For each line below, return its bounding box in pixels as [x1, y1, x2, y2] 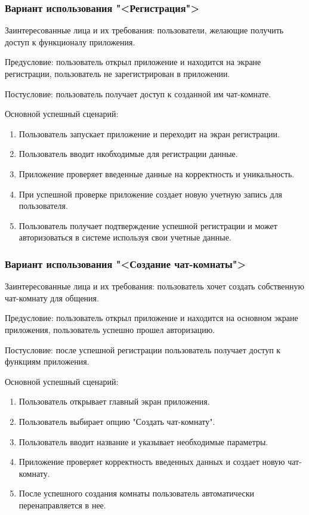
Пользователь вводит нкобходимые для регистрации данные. [18, 147, 238, 160]
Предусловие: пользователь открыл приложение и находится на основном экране [5, 312, 298, 324]
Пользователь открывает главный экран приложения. [18, 395, 210, 408]
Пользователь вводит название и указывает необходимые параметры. [18, 435, 268, 448]
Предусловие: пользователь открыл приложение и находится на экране [5, 55, 261, 68]
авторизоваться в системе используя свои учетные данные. [18, 231, 231, 243]
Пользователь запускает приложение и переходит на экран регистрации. [18, 127, 280, 140]
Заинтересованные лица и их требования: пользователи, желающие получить [5, 24, 284, 36]
